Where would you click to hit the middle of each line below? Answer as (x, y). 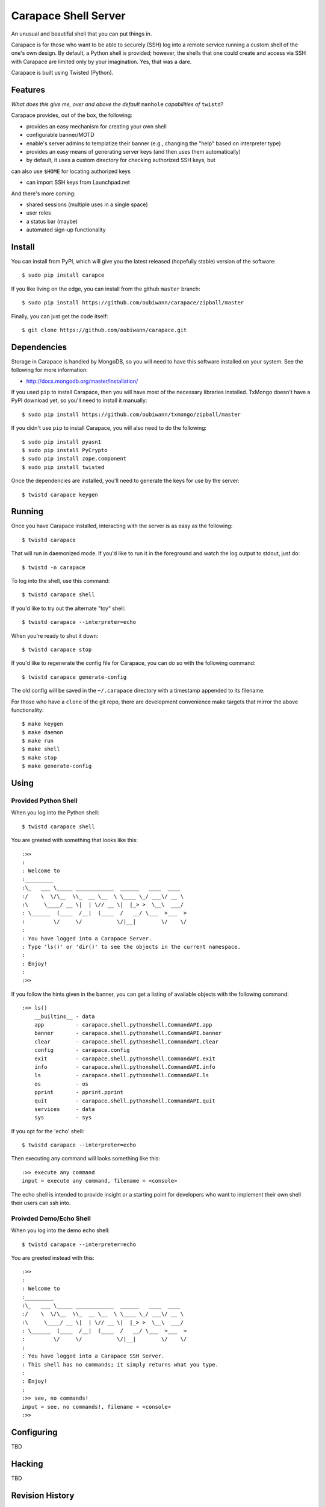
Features (28, 90)
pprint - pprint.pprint (79, 1092)
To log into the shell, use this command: (60, 581)
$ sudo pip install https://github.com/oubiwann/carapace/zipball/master (133, 303)
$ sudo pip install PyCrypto (65, 450)
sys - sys (63, 1118)
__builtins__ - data (64, 1016)
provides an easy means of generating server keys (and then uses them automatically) (133, 151)
